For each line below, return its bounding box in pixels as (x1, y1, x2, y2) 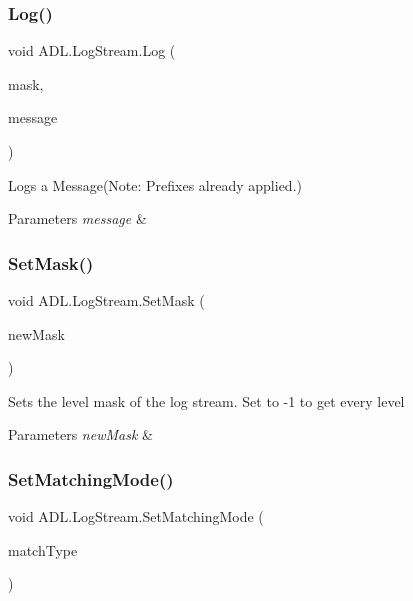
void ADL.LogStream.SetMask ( (8, 290, 205, 310)
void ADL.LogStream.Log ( (8, 40, 176, 61)
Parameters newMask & (8, 424, 153, 445)
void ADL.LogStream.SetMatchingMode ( (8, 506, 264, 527)
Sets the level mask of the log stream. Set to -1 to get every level (8, 390, 405, 411)
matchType (8, 539, 78, 560)
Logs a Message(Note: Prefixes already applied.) (8, 174, 302, 195)
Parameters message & (8, 208, 147, 229)
